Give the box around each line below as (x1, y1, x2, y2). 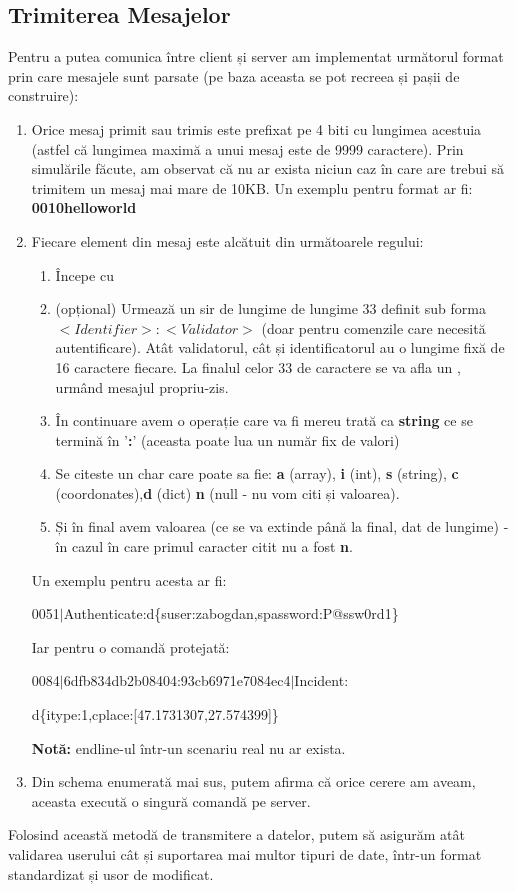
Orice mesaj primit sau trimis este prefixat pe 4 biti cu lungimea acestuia (31, 118, 482, 139)
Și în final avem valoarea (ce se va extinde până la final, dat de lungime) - (55, 516, 509, 537)
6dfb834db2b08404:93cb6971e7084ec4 (63, 670, 291, 691)
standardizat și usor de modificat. (8, 863, 214, 884)
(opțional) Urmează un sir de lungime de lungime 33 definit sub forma (55, 298, 486, 319)
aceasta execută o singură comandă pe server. (31, 790, 311, 811)
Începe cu (55, 264, 114, 285)
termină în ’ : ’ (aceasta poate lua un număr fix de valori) (55, 429, 400, 450)
